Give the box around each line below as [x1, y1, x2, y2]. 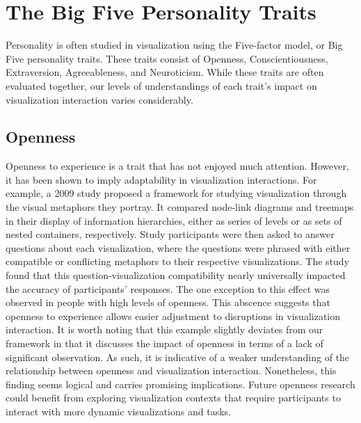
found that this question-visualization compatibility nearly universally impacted [6, 268, 346, 282]
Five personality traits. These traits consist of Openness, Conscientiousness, [6, 51, 328, 65]
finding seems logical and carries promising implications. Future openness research [6, 376, 355, 391]
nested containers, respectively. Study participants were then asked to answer [6, 227, 335, 241]
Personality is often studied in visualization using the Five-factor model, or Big [6, 38, 343, 52]
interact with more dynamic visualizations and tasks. [6, 404, 231, 418]
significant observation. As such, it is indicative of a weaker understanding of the [6, 349, 350, 364]
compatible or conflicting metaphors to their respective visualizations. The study [6, 254, 350, 269]
